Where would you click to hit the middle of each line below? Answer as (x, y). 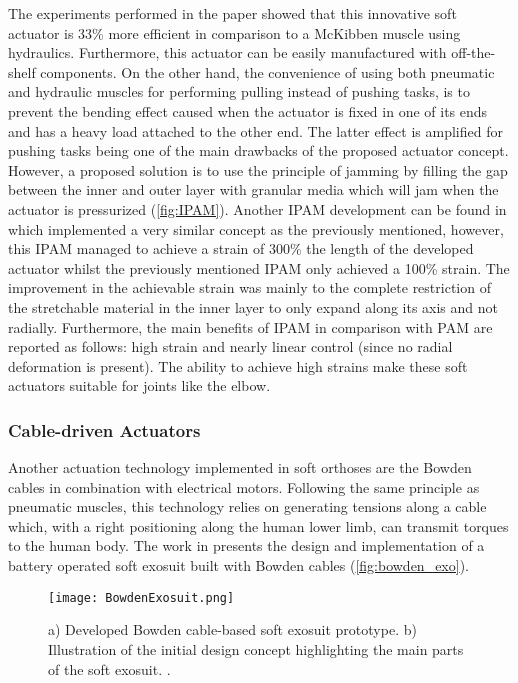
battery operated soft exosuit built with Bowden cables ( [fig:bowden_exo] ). (238, 565)
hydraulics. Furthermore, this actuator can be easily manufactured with (227, 52)
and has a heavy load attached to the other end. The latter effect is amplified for (255, 130)
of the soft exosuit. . (109, 668)
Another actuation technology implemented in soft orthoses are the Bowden (240, 467)
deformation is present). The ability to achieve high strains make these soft (238, 365)
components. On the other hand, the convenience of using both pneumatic (267, 71)
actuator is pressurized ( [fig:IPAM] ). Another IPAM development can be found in (257, 208)
